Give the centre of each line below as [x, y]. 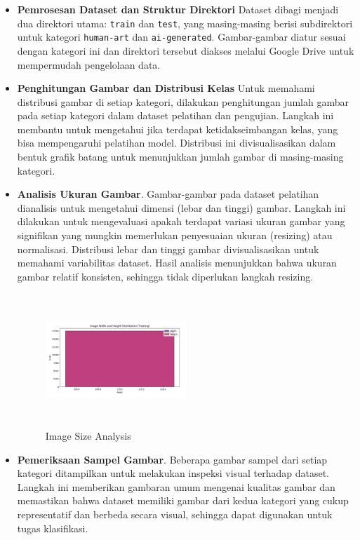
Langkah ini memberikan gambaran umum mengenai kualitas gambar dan [176, 486]
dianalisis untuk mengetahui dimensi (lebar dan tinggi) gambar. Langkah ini [181, 207]
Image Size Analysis [88, 435]
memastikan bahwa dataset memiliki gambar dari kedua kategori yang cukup [183, 500]
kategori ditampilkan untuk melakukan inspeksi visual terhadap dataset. [173, 473]
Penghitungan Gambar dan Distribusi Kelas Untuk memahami [166, 88]
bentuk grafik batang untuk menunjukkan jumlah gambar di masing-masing [180, 157]
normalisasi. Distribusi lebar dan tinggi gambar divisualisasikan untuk [168, 249]
